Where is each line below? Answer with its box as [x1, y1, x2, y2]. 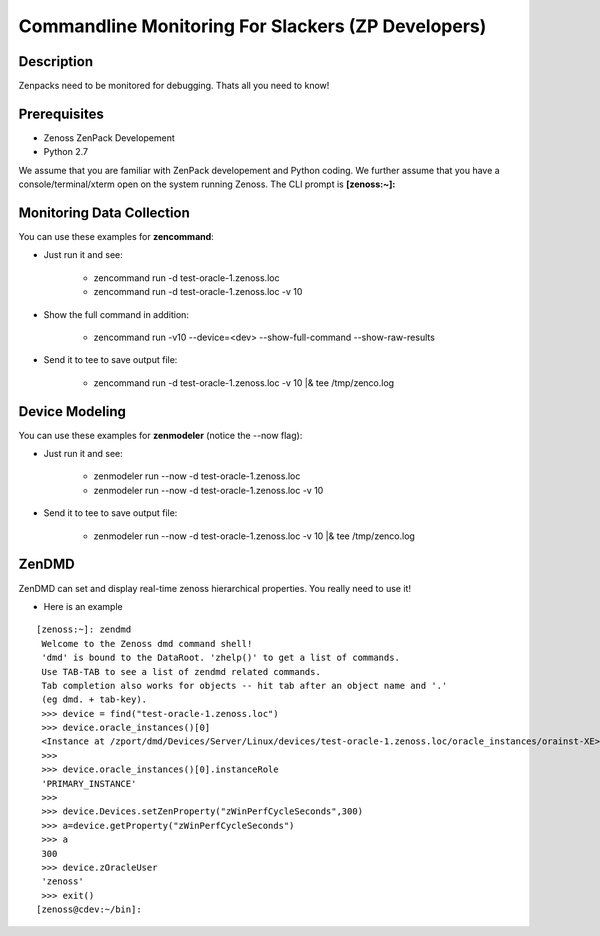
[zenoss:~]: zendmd [36, 624, 132, 635]
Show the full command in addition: [43, 308, 190, 320]
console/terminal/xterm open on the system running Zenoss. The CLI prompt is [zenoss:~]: [18, 178, 396, 190]
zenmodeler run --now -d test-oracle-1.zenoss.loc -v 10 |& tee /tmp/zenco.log [93, 530, 415, 542]
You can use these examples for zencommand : [18, 231, 214, 243]
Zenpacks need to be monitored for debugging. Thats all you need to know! [18, 80, 330, 92]
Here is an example [43, 600, 124, 612]
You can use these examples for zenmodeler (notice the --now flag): [18, 429, 303, 441]
